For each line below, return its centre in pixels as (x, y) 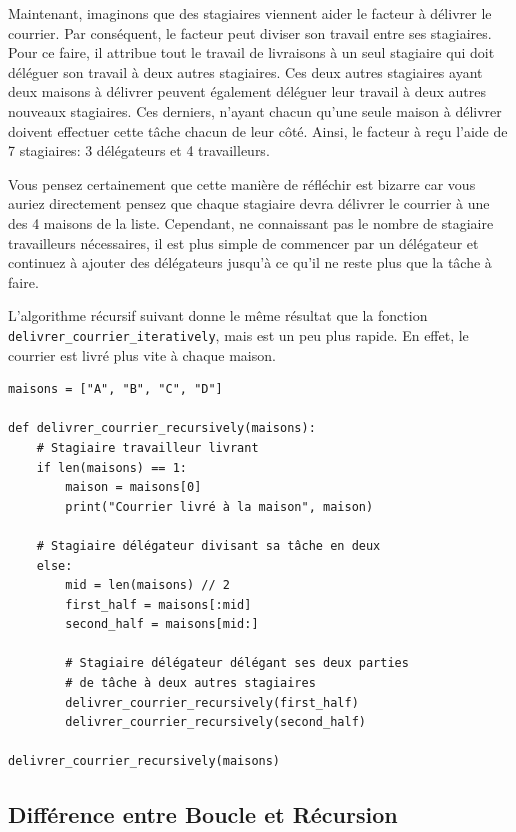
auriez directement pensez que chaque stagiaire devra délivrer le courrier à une (249, 203)
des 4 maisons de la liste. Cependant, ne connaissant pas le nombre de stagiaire (251, 222)
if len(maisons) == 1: (111, 467)
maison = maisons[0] (133, 487)
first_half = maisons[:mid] (158, 604)
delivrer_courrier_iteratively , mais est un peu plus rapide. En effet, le (238, 334)
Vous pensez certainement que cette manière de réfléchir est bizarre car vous (242, 183)
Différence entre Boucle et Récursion (203, 814)
